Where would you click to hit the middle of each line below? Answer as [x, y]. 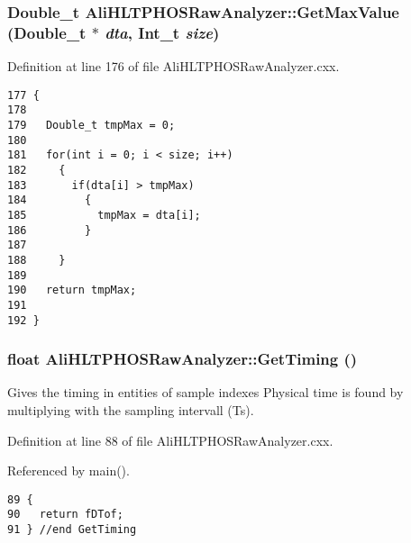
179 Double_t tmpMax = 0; [91, 126]
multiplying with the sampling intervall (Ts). [131, 410]
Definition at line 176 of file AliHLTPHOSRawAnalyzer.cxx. [174, 66]
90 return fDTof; [65, 515]
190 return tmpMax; [72, 290]
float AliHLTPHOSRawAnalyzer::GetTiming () [183, 359]
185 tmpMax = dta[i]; [104, 215]
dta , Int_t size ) [162, 32]
